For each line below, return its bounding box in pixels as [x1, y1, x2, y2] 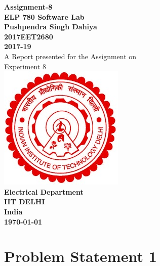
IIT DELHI [4, 196, 45, 207]
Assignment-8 [4, 2, 53, 12]
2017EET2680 [4, 31, 53, 41]
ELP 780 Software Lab [4, 11, 85, 22]
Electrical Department [4, 186, 84, 197]
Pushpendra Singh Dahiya [4, 21, 97, 32]
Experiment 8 [4, 61, 47, 71]
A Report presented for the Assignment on [4, 51, 137, 61]
